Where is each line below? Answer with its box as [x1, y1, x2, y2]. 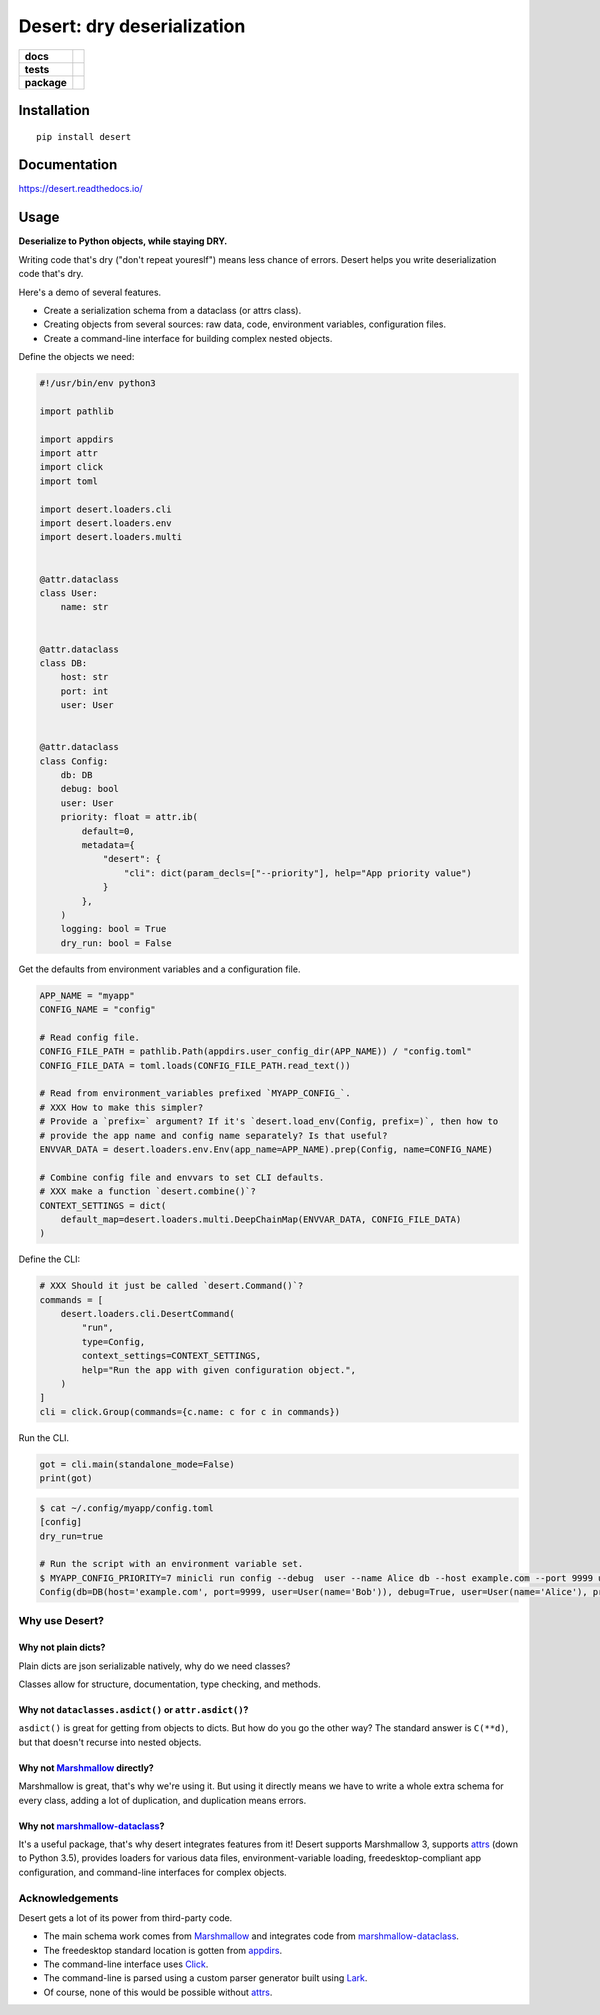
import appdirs [39, 433, 114, 445]
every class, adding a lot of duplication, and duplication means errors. [18, 1794, 307, 1806]
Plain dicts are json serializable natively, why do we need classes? [18, 1660, 291, 1672]
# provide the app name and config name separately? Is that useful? [39, 1130, 388, 1141]
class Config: [39, 755, 109, 767]
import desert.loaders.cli [39, 503, 172, 515]
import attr [39, 448, 99, 459]
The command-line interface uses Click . [43, 1958, 209, 1970]
